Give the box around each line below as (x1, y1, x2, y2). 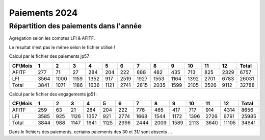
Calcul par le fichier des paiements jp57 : (9, 53, 92, 59)
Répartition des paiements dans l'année (9, 22, 142, 30)
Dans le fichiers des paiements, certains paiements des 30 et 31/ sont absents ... (9, 129, 172, 135)
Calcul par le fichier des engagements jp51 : (9, 91, 98, 97)
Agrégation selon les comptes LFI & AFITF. (9, 35, 95, 41)
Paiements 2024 (9, 7, 78, 18)
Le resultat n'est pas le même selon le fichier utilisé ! (9, 44, 115, 50)
